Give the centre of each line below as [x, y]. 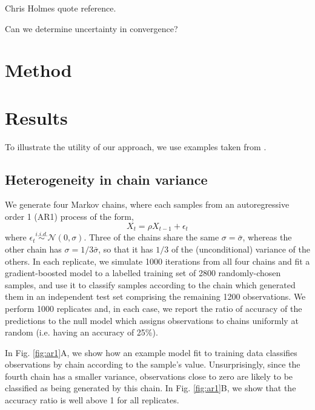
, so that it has [126, 249]
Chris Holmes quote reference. [61, 8]
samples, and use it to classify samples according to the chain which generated [150, 284]
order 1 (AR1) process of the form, [69, 217]
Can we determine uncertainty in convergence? [91, 28]
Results [36, 117]
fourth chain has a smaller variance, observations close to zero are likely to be [149, 376]
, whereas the [267, 237]
